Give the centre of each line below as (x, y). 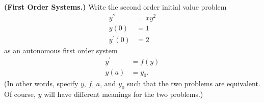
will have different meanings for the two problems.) (124, 94)
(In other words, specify (41, 83)
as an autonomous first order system (61, 50)
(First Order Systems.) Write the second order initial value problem (115, 7)
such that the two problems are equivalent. (194, 83)
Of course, (20, 94)
